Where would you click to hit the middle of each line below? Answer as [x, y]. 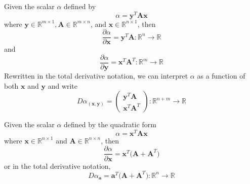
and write [63, 85]
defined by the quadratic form [110, 124]
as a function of [221, 75]
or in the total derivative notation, [57, 165]
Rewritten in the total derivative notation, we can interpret [96, 75]
